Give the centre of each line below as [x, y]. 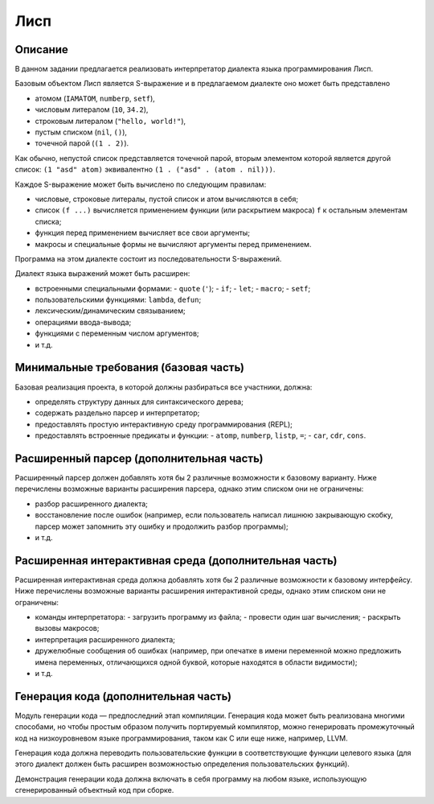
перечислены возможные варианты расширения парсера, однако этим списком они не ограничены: [189, 489]
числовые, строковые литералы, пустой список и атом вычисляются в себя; [167, 199]
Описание [41, 49]
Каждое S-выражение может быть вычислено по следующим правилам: [141, 184]
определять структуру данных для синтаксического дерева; [139, 402]
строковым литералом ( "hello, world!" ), [111, 121]
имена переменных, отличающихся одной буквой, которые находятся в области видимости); [196, 662]
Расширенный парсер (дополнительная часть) [139, 458]
